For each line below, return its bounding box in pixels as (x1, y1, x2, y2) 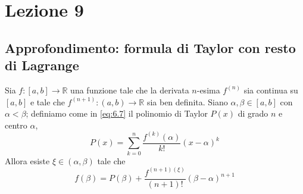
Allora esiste (5, 154, 50, 167)
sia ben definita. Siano (146, 95, 228, 108)
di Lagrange (5, 56, 79, 74)
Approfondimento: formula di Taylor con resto (5, 38, 296, 57)
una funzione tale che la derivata (70, 83, 189, 96)
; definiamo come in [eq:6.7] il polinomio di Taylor (26, 107, 208, 120)
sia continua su (243, 83, 298, 96)
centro (5, 118, 27, 131)
